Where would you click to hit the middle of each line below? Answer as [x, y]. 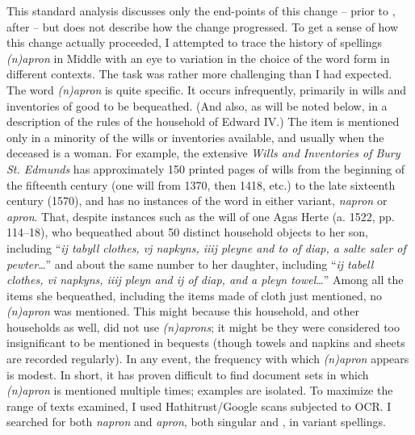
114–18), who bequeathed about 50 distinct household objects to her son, [187, 232]
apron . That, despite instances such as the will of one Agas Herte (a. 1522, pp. [201, 216]
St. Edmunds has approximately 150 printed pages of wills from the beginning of [206, 168]
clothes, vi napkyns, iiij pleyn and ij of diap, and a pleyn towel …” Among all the [205, 280]
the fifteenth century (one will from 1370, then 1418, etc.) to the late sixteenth [201, 184]
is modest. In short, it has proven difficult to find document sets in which [188, 374]
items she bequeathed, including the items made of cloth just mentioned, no [195, 295]
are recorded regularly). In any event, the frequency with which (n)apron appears [208, 359]
